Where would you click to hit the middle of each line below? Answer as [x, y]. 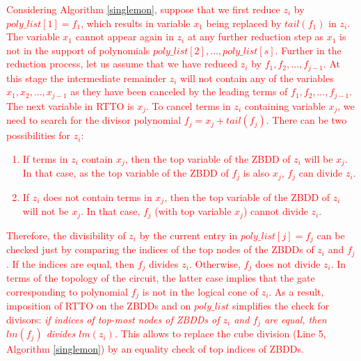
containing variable [285, 105]
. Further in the [308, 50]
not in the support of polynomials [78, 50]
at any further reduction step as [256, 37]
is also [256, 173]
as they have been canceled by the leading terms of [179, 91]
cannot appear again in [125, 37]
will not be [46, 211]
